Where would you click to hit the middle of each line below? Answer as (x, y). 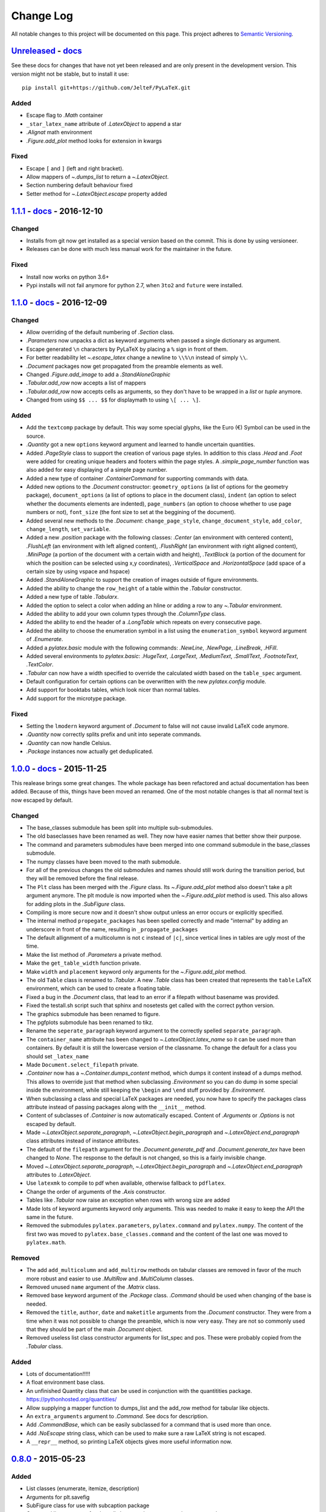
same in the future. (50, 1217)
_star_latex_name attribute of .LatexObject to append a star (104, 123)
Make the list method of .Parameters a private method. (94, 954)
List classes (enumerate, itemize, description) (83, 1488)
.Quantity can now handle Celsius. (69, 743)
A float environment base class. (66, 1383)
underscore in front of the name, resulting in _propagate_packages (112, 929)
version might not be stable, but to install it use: (70, 74)
